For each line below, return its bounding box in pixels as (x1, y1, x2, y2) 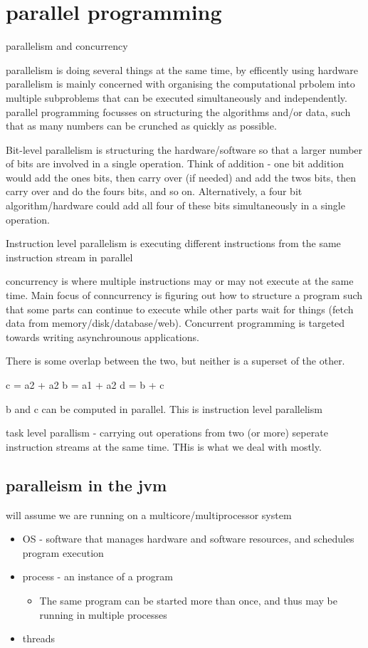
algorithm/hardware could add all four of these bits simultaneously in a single (6, 198, 345, 213)
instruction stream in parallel (6, 249, 133, 264)
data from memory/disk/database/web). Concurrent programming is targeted (6, 315, 345, 330)
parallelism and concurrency (6, 38, 128, 53)
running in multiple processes (39, 607, 167, 622)
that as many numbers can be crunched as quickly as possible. (6, 118, 277, 133)
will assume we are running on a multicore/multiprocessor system (6, 507, 292, 522)
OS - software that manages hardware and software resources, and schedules (22, 531, 354, 546)
